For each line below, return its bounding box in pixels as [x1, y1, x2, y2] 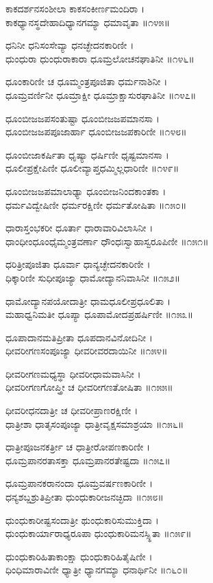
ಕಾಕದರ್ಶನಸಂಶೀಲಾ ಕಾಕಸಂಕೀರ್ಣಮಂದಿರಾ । [5, 1, 145, 15]
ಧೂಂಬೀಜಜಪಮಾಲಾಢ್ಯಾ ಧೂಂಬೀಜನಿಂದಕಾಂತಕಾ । [5, 183, 166, 198]
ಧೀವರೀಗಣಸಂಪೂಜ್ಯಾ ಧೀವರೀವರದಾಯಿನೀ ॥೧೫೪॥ [5, 343, 168, 358]
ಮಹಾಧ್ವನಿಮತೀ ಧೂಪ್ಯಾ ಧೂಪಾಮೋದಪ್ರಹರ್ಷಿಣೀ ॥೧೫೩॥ [5, 307, 193, 321]
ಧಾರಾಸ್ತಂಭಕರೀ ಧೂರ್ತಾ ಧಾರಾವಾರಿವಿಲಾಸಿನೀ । [5, 220, 153, 235]
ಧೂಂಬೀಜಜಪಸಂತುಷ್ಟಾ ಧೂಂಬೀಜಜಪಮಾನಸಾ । [5, 111, 160, 125]
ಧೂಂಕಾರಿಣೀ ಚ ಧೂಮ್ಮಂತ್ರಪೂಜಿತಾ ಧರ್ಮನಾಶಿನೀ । [5, 74, 168, 89]
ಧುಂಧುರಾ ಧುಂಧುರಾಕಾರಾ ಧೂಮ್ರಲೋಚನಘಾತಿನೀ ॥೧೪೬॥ [5, 51, 195, 65]
